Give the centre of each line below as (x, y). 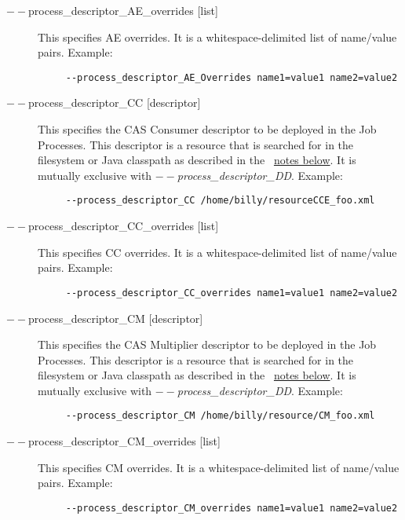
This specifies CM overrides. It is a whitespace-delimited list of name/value (219, 467)
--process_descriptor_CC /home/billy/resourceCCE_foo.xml (220, 201)
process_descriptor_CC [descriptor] (115, 103)
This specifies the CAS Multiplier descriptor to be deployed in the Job (207, 344)
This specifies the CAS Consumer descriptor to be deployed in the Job (207, 129)
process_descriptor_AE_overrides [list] (123, 10)
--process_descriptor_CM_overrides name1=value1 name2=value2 (232, 508)
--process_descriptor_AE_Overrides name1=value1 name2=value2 (232, 77)
